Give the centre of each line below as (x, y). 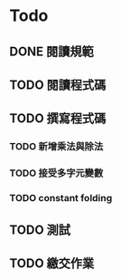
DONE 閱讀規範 (52, 51)
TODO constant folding (61, 198)
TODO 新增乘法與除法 (56, 147)
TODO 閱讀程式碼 (58, 85)
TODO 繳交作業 (52, 263)
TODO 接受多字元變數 (56, 173)
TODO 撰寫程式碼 (58, 119)
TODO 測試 (40, 230)
